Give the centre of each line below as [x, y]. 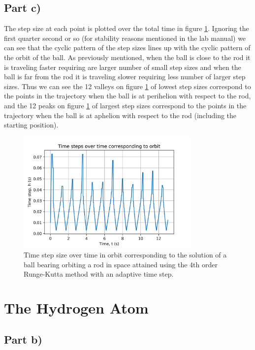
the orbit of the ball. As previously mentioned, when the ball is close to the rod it [127, 57]
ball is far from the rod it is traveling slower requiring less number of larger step [125, 77]
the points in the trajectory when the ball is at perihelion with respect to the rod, [127, 96]
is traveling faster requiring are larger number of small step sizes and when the [123, 67]
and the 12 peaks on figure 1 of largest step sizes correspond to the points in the [125, 105]
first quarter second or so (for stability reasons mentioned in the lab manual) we [125, 38]
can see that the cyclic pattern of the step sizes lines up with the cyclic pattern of [127, 48]
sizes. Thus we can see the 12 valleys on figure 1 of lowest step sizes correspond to [127, 86]
